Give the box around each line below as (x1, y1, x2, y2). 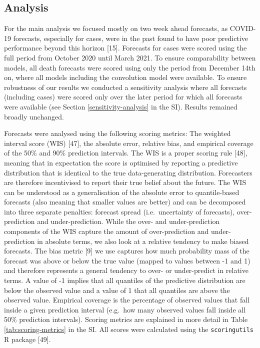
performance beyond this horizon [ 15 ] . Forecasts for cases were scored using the (4, 42, 247, 53)
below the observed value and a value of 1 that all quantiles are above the (4, 284, 230, 295)
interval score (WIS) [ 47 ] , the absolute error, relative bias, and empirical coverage (4, 137, 253, 148)
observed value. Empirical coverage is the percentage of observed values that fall (4, 294, 250, 305)
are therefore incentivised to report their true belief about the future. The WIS (4, 177, 246, 187)
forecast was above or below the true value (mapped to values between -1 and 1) (4, 255, 250, 265)
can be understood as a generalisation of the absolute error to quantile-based (4, 186, 239, 197)
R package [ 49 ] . (4, 333, 51, 344)
